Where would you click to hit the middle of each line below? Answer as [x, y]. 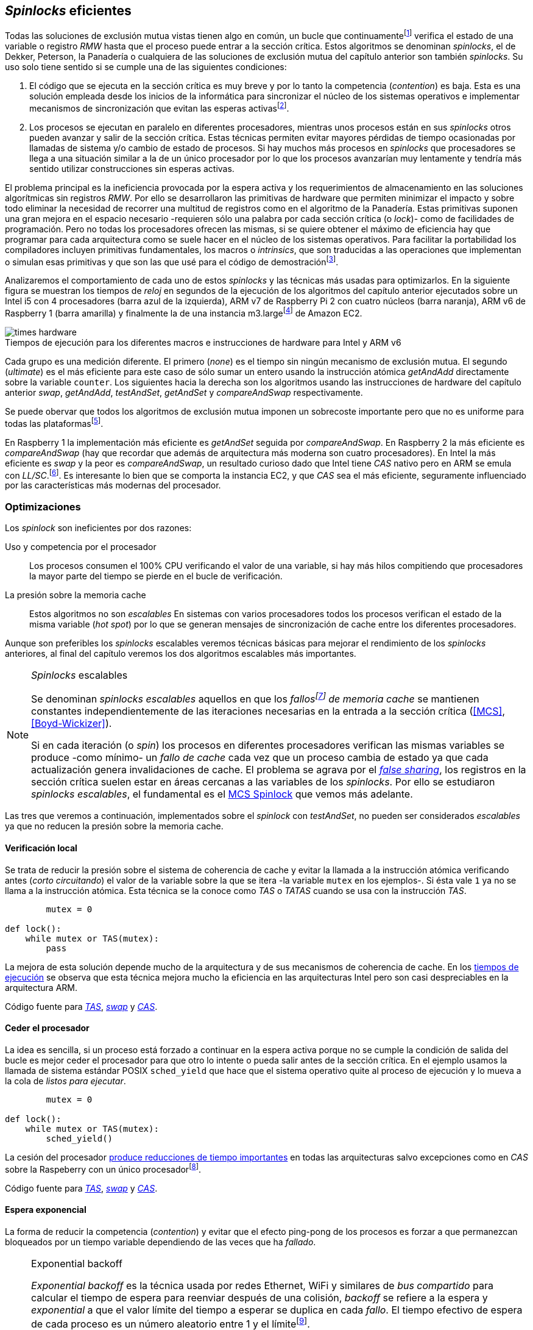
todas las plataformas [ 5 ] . [54, 423]
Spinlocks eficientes [68, 11]
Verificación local [41, 848]
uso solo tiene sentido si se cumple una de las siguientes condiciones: [146, 67]
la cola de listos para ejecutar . [65, 1081]
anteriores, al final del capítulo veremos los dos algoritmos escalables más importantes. [181, 654]
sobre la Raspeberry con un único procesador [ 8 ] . [103, 1168]
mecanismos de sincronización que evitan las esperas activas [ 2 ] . [159, 107]
